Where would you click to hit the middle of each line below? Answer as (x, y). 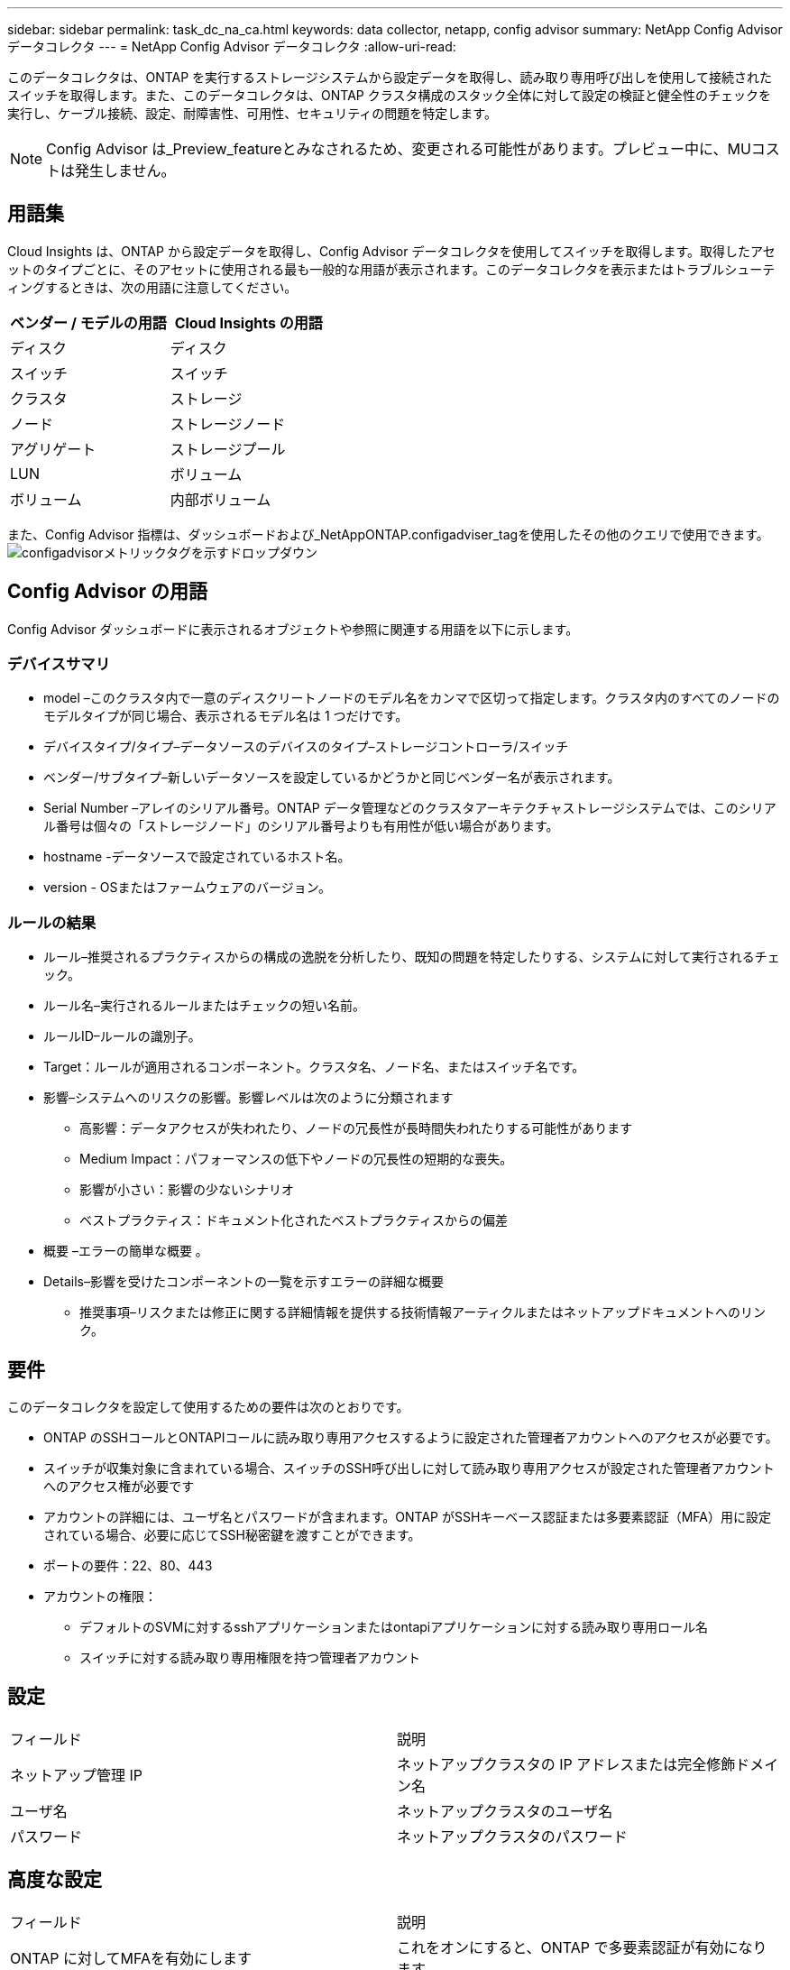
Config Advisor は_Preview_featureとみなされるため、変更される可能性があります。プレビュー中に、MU (399, 149)
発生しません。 (125, 170)
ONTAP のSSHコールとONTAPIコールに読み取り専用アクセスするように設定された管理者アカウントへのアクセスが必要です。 (411, 1438)
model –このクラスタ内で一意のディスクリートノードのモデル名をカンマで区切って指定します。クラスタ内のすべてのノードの (412, 698)
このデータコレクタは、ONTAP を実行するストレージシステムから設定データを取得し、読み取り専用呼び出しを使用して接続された (390, 77)
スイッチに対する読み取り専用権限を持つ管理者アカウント (250, 1658)
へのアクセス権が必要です (119, 1487)
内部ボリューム (220, 499)
